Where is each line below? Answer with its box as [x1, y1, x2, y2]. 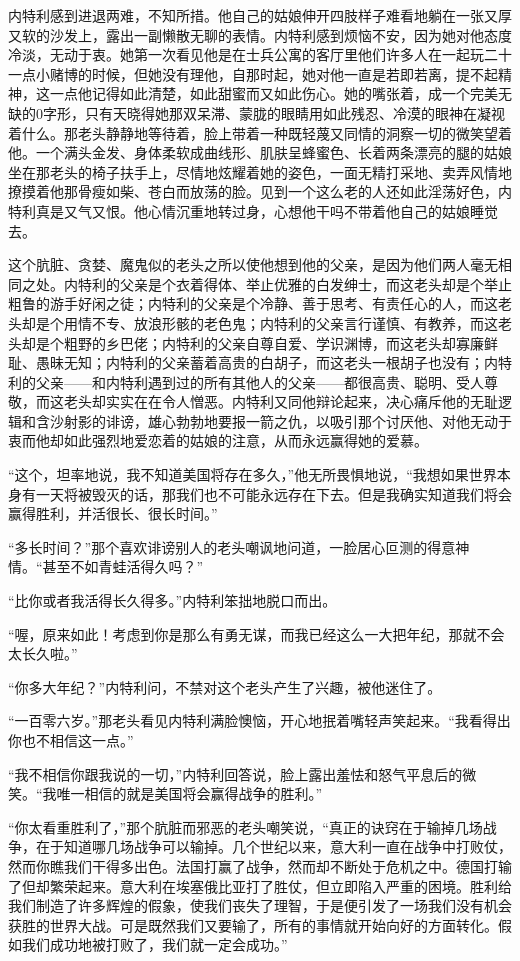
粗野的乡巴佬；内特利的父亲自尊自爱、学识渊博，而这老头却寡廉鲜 [63, 332, 498, 353]
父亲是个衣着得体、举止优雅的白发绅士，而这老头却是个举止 [119, 273, 512, 294]
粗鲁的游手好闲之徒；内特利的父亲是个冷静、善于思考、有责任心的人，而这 [8, 293, 498, 314]
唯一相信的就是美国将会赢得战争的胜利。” [56, 783, 323, 804]
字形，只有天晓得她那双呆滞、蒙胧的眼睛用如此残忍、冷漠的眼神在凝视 [42, 102, 505, 123]
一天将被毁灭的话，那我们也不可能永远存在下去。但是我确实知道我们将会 [35, 483, 512, 504]
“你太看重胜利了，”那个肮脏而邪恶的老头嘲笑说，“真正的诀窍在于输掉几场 [8, 816, 483, 837]
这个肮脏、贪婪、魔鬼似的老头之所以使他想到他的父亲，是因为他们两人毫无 [8, 254, 498, 275]
